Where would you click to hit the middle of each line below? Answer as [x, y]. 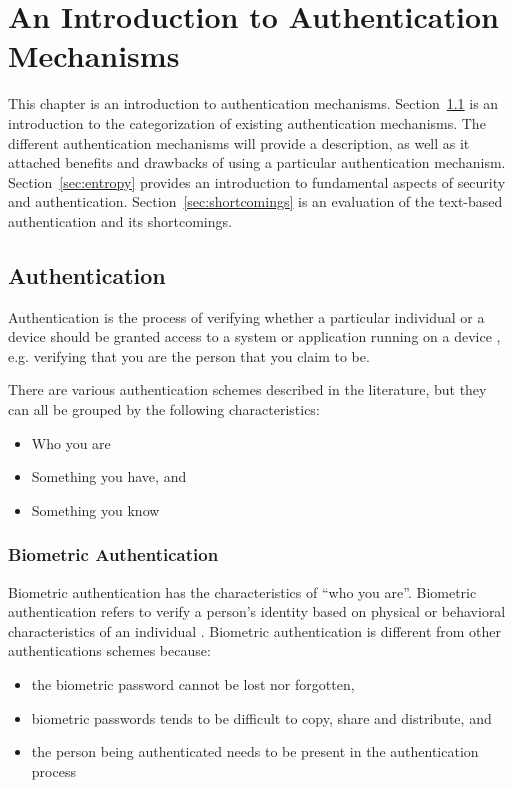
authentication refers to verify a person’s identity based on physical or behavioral [257, 611]
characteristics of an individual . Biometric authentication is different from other [255, 630]
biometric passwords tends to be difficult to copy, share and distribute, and [261, 717]
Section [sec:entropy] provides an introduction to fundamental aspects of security [257, 181]
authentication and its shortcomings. [120, 220]
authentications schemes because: [109, 650]
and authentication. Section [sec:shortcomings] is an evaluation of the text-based [255, 201]
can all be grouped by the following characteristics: [164, 409]
